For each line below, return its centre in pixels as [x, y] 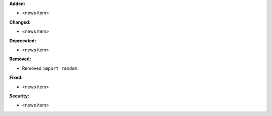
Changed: [20, 22]
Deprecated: [23, 41]
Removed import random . [50, 68]
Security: [19, 96]
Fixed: [16, 77]
